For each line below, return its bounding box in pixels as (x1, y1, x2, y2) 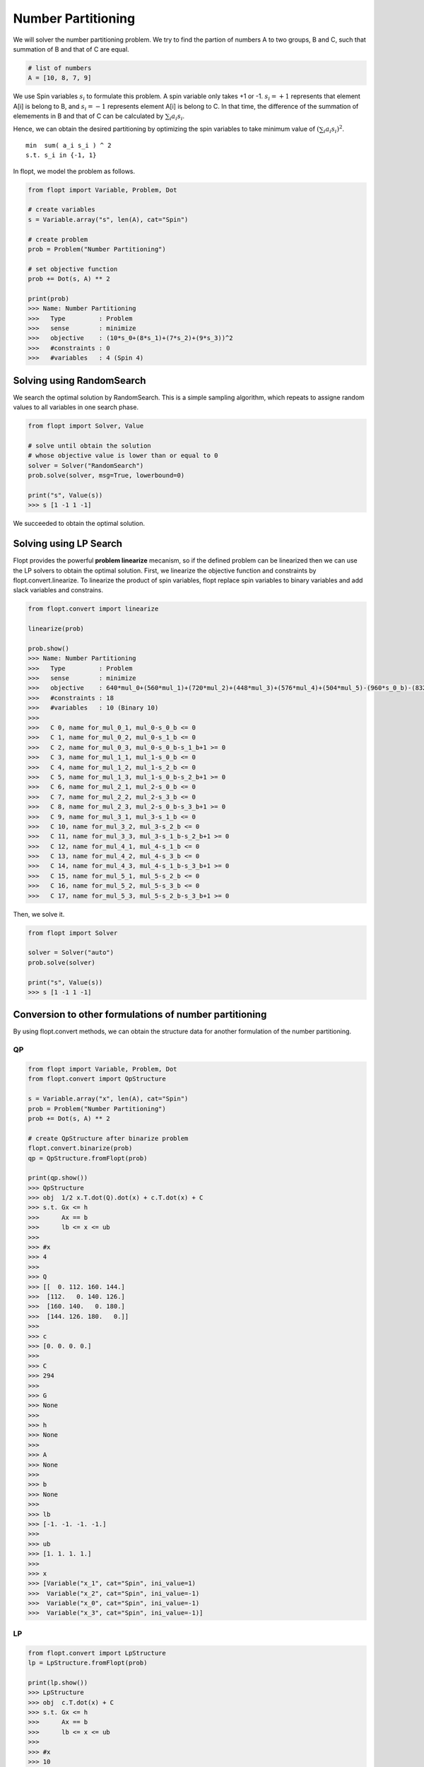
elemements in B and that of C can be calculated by (13, 112, 164, 120)
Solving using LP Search (13, 538, 123, 550)
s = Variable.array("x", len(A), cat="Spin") (28, 1095, 189, 1103)
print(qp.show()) (28, 1174, 88, 1182)
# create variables (28, 206, 95, 213)
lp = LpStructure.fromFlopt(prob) (28, 1659, 148, 1667)
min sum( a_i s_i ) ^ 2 (25, 141, 112, 149)
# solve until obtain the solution (28, 442, 151, 450)
